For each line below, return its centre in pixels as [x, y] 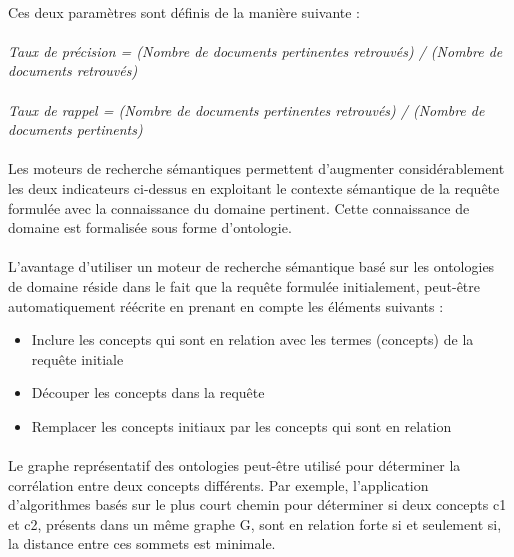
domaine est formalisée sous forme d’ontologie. [150, 227]
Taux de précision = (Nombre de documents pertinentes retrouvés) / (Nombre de [255, 50]
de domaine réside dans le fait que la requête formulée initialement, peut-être [244, 285]
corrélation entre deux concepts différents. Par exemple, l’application [218, 484]
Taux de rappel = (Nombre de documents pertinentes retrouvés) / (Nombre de [246, 109]
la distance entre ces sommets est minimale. [142, 543]
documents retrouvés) [73, 70]
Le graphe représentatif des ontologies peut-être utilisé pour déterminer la [234, 465]
